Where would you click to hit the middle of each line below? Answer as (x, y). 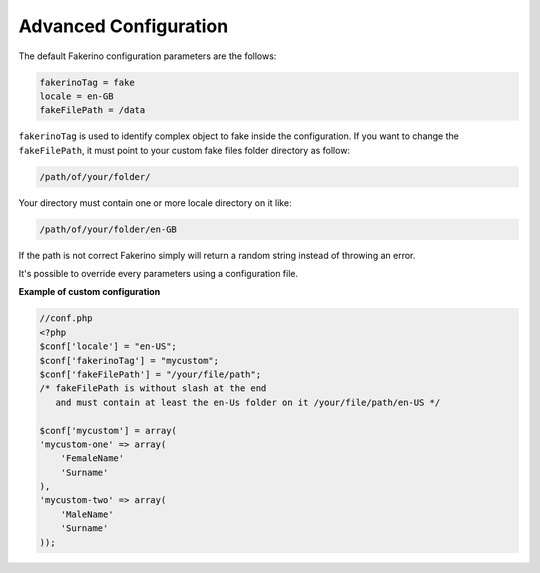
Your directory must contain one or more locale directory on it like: (155, 202)
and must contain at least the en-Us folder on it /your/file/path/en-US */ (248, 402)
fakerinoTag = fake (87, 82)
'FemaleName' (92, 458)
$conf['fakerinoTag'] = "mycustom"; (129, 360)
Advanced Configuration (123, 26)
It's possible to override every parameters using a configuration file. (158, 274)
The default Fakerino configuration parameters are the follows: (147, 56)
